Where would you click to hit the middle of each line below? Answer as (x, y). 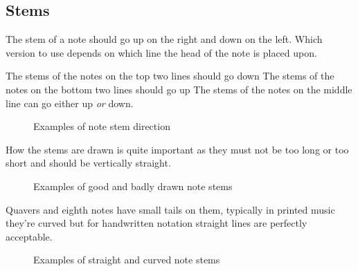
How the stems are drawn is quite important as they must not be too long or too (177, 149)
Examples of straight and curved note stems (127, 260)
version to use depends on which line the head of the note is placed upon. (161, 52)
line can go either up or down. (70, 103)
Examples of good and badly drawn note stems (133, 186)
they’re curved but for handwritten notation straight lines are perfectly (156, 223)
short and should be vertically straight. (88, 163)
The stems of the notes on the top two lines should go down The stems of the (170, 76)
